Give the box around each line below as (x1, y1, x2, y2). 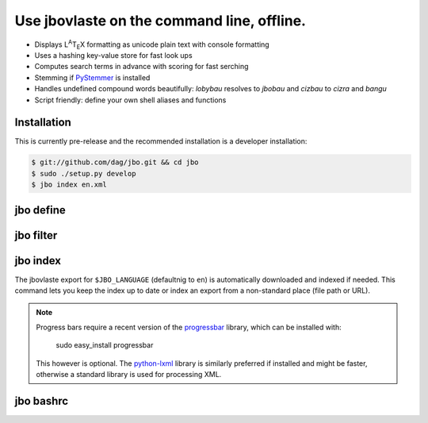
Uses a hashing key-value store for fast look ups (34, 50, 193, 60)
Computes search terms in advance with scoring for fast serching (34, 62, 249, 71)
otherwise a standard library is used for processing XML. (36, 370, 222, 379)
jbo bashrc (14, 394, 69, 408)
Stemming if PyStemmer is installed (34, 72, 151, 83)
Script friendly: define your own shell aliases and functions (34, 95, 227, 105)
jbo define (14, 203, 67, 217)
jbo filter (14, 229, 58, 242)
